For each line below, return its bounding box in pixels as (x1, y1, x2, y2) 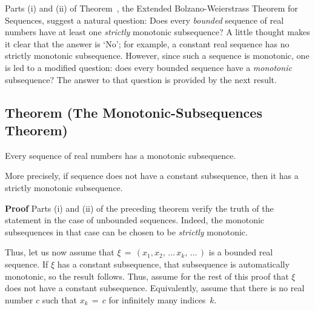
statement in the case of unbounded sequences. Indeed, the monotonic (5, 214, 265, 226)
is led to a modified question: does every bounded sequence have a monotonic (5, 61, 292, 73)
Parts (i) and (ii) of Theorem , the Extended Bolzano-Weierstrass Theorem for (5, 2, 298, 14)
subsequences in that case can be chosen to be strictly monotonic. (5, 225, 248, 238)
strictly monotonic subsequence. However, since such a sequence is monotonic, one (5, 49, 310, 62)
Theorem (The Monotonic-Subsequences (5, 103, 262, 121)
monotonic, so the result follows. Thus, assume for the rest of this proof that (5, 269, 289, 282)
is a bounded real (208, 246, 273, 258)
